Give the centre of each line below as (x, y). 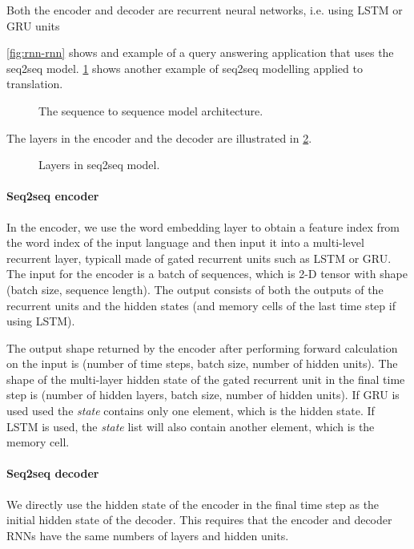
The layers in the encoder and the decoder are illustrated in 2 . (159, 137)
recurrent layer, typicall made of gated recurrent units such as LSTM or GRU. (199, 258)
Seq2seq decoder (53, 473)
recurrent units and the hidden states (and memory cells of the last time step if (201, 305)
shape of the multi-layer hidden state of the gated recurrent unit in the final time (206, 379)
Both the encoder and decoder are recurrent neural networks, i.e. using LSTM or (205, 10)
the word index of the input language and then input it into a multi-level (185, 242)
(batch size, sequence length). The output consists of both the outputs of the (195, 289)
